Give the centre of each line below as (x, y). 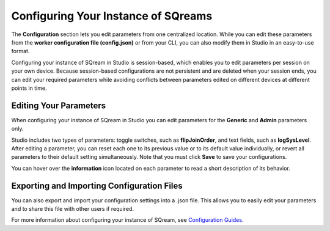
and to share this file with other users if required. (73, 209)
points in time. (29, 88)
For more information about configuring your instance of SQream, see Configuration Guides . (127, 220)
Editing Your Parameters (59, 105)
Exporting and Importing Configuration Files (97, 185)
